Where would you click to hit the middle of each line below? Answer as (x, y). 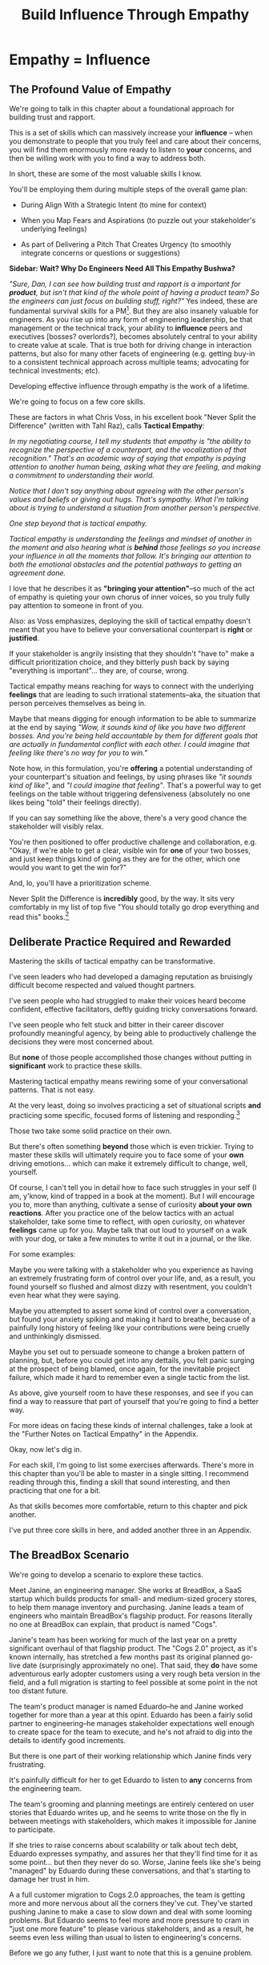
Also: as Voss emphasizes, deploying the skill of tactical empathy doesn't (130, 621)
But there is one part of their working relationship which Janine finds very (130, 1756)
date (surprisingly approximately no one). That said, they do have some (140, 1665)
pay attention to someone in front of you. (76, 605)
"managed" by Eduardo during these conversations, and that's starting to (130, 1870)
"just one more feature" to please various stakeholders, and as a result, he (132, 1928)
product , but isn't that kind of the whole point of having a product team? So (134, 293)
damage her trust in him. (50, 1879)
